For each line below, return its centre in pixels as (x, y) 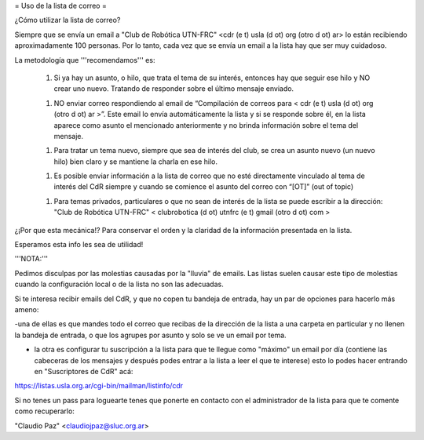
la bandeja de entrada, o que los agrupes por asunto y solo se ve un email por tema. (150, 335)
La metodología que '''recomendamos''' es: (85, 60)
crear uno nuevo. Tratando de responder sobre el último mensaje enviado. (174, 89)
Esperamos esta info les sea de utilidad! (79, 245)
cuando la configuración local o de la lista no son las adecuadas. (119, 284)
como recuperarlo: (44, 411)
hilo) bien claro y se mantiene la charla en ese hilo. (136, 162)
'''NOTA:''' (31, 259)
